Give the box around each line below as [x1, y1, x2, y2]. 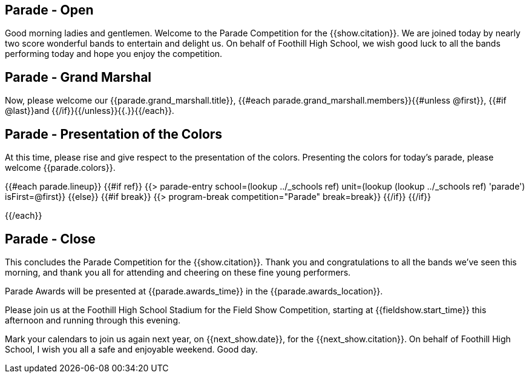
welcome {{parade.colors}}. [5, 162, 116, 173]
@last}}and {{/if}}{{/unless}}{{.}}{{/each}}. [5, 105, 174, 116]
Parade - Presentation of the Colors [5, 126, 223, 142]
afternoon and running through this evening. [5, 314, 180, 325]
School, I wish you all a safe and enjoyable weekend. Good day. [5, 343, 258, 354]
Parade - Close [5, 231, 96, 247]
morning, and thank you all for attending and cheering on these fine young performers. [5, 267, 351, 277]
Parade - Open [5, 2, 94, 18]
